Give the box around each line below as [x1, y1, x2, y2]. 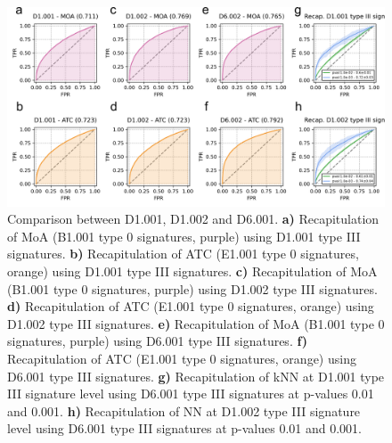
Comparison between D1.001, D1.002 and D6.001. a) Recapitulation [7, 209, 380, 228]
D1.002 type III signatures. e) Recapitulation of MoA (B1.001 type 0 [7, 314, 385, 332]
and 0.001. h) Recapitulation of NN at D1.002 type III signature [7, 401, 361, 420]
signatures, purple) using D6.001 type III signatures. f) [7, 332, 308, 350]
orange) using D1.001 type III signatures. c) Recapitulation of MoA [7, 261, 378, 280]
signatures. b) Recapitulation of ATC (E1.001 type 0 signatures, [7, 244, 359, 263]
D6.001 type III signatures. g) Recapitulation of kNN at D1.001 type [7, 366, 385, 385]
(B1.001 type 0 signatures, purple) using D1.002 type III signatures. [7, 279, 378, 298]
